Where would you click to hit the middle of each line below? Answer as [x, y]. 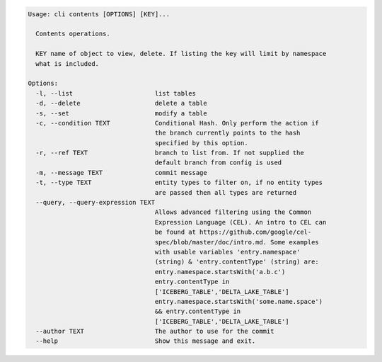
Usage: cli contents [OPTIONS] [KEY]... [99, 14]
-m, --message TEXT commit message [122, 172]
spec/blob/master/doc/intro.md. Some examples [237, 242]
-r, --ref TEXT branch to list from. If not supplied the [170, 153]
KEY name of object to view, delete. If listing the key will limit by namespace [181, 54]
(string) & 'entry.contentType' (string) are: [237, 262]
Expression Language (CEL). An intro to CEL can [241, 222]
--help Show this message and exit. [146, 341]
